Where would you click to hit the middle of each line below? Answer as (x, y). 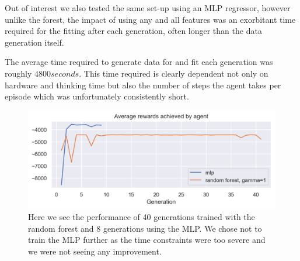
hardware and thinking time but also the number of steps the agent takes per (143, 85)
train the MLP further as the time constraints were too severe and (147, 240)
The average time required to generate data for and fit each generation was (139, 62)
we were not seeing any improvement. (95, 251)
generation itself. (34, 42)
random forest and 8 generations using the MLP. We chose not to (145, 228)
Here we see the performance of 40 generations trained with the (142, 217)
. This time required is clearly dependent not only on (174, 73)
